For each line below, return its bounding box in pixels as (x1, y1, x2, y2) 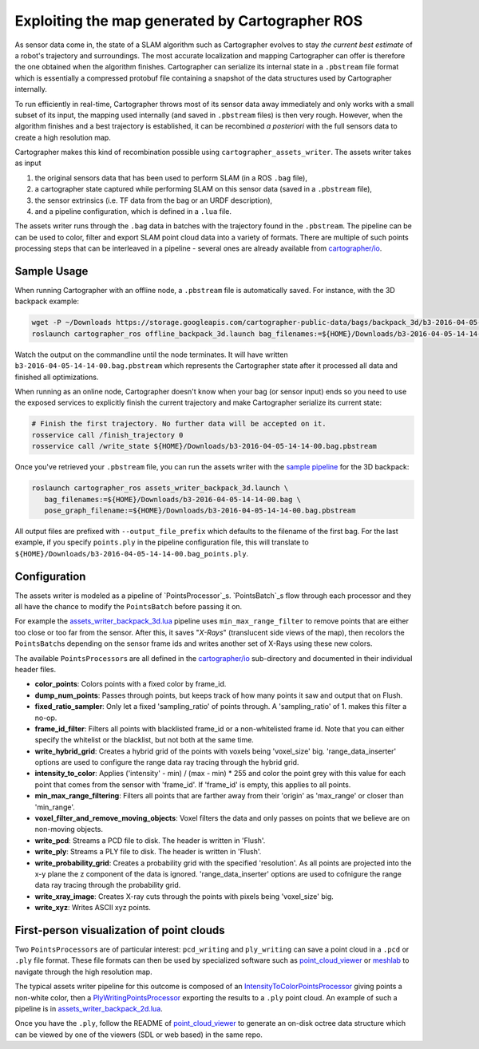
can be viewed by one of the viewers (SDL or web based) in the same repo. (14, 1030, 263, 1039)
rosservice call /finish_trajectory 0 (31, 430, 184, 439)
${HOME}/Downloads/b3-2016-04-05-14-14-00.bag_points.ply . (14, 548, 249, 558)
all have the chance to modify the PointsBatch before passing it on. (14, 601, 243, 611)
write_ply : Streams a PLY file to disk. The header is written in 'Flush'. (34, 847, 262, 857)
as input (14, 158, 42, 168)
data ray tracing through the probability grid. (34, 881, 181, 890)
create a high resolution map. (14, 133, 111, 142)
